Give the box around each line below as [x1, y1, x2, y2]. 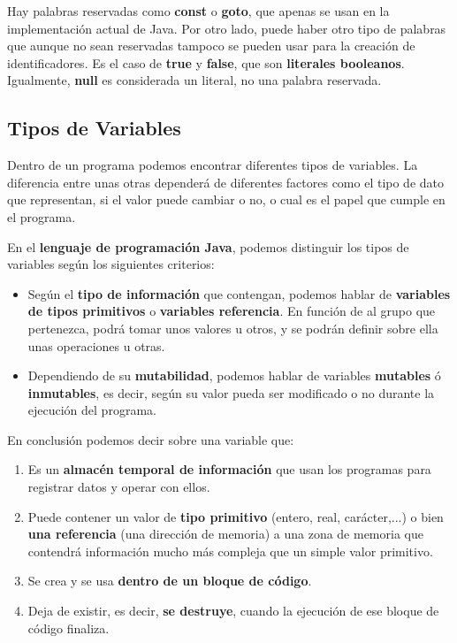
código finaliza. [27, 618, 110, 637]
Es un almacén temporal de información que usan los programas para [27, 460, 431, 478]
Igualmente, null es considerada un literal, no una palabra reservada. [7, 71, 382, 89]
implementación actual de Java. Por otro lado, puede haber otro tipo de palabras [7, 19, 446, 37]
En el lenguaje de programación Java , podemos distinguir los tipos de [7, 237, 409, 256]
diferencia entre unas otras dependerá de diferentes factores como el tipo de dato [7, 172, 445, 191]
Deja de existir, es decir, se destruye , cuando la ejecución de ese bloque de [27, 601, 439, 620]
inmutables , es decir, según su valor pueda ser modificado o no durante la [27, 383, 435, 402]
